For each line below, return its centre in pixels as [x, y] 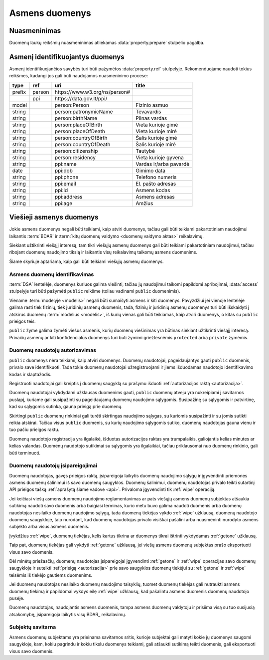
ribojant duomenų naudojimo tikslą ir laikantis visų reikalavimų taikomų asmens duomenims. [103, 252]
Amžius [144, 203]
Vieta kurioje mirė [156, 131]
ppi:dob [64, 171]
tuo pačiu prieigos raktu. [34, 430]
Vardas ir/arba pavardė [163, 164]
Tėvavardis [148, 111]
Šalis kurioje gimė [156, 138]
